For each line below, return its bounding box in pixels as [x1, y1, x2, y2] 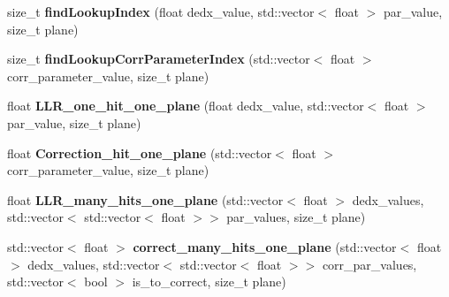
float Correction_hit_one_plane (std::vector [7, 143, 272, 162]
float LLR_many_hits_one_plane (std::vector [7, 190, 284, 209]
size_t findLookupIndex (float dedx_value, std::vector [7, 3, 315, 20]
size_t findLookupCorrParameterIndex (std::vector [7, 49, 310, 68]
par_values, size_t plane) [226, 208, 366, 226]
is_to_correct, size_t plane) [132, 272, 286, 291]
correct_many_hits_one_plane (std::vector [133, 237, 397, 255]
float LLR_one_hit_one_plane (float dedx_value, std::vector [7, 96, 364, 115]
